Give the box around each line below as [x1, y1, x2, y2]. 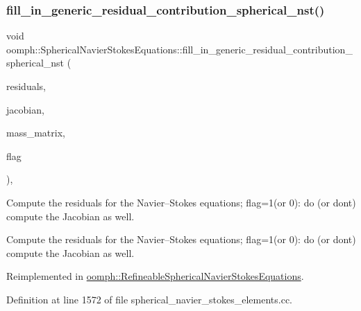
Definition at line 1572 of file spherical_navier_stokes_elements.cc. [6, 292, 293, 306]
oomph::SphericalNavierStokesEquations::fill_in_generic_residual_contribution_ [6, 42, 353, 56]
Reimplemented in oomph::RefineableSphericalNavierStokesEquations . [6, 269, 304, 283]
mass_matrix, [6, 125, 65, 140]
